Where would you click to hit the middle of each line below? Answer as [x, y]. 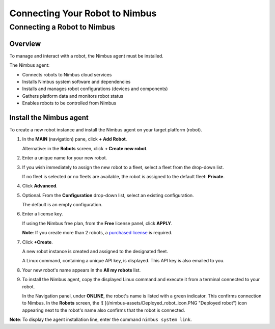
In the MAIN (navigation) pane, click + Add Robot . [75, 139]
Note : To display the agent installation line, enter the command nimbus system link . [101, 320]
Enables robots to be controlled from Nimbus [69, 103]
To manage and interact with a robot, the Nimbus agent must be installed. [87, 56]
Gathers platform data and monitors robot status [73, 96]
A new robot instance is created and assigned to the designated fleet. [95, 252]
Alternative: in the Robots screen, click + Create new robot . [85, 148]
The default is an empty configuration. [62, 205]
